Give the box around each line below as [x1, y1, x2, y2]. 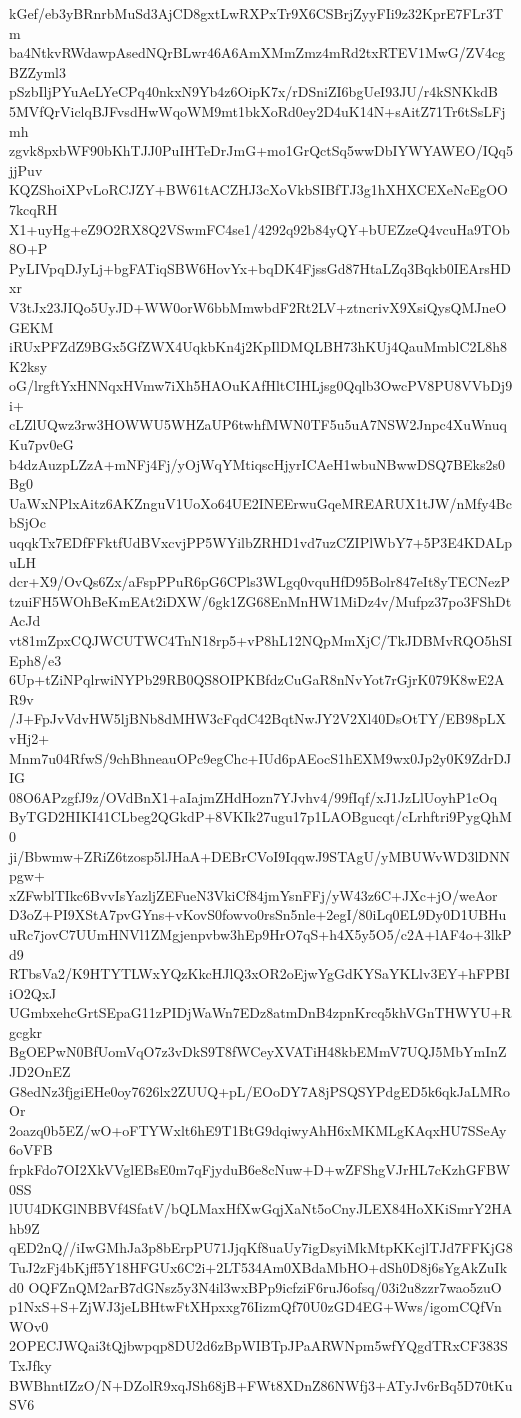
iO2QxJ [9, 982, 57, 1003]
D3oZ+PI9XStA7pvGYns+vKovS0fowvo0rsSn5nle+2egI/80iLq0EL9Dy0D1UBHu [9, 904, 507, 925]
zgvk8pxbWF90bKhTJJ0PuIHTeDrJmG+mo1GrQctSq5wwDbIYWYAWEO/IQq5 [9, 140, 513, 161]
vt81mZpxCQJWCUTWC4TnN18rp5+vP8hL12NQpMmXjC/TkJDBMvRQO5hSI [9, 630, 513, 650]
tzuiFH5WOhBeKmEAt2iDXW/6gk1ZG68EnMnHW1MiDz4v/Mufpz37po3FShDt [9, 590, 512, 611]
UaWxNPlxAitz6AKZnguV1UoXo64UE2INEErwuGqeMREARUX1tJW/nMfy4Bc [9, 492, 512, 513]
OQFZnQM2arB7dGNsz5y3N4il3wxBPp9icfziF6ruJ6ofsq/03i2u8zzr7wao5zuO [28, 1276, 502, 1297]
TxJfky [9, 1354, 52, 1375]
